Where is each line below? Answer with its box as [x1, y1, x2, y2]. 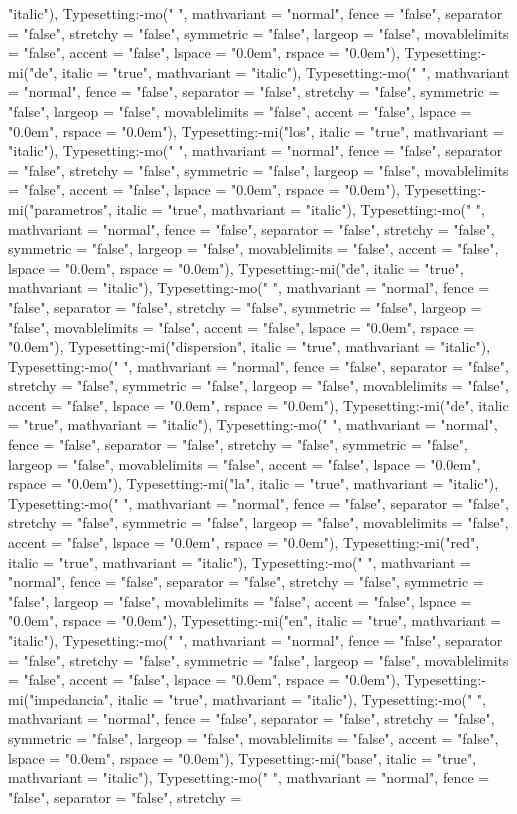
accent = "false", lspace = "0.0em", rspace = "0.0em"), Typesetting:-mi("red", [8, 532, 480, 553]
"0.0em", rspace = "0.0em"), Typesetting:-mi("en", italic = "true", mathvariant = [8, 610, 502, 631]
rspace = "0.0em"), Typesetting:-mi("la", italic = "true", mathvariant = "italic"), [8, 473, 499, 494]
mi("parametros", [8, 198, 112, 219]
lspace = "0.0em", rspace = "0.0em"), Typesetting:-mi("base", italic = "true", [8, 747, 477, 768]
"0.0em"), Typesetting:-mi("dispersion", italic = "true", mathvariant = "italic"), [8, 336, 491, 357]
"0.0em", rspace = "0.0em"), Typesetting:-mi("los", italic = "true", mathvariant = [8, 120, 504, 141]
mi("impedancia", [8, 688, 113, 709]
